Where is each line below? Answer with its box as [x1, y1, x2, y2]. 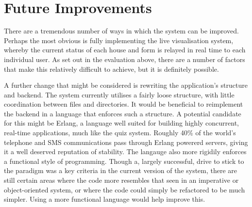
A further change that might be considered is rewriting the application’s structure [4, 80, 248, 90]
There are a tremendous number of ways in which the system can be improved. [4, 26, 239, 36]
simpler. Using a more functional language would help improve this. [4, 194, 205, 204]
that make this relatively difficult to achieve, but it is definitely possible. [4, 64, 219, 74]
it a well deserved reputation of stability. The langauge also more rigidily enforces [4, 146, 247, 157]
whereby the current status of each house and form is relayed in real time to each [4, 45, 246, 55]
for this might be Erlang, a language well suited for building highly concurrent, [4, 118, 239, 128]
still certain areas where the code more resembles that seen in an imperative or [4, 175, 239, 185]
